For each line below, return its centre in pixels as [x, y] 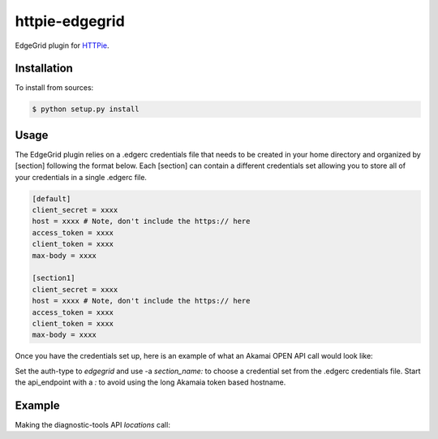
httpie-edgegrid [70, 21]
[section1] [54, 278]
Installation [44, 69]
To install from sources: [54, 88]
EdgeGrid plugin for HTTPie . [62, 45]
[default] [52, 198]
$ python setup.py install [86, 109]
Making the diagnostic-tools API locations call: [92, 425]
